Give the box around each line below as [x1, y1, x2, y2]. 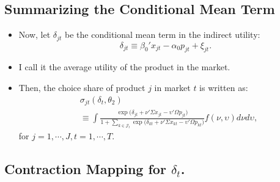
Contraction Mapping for [4, 159, 166, 178]
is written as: [199, 81, 248, 94]
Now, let [18, 28, 51, 41]
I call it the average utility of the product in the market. [18, 60, 230, 73]
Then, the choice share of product [18, 81, 146, 94]
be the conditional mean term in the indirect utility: [65, 28, 260, 41]
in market [154, 81, 191, 94]
